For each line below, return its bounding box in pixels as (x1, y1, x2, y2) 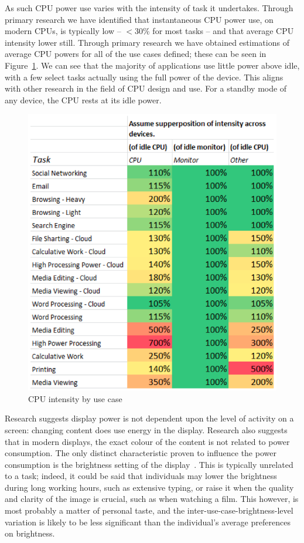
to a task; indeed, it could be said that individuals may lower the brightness (5, 470, 277, 482)
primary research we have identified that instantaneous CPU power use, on (5, 13, 274, 25)
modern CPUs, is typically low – (5, 25, 121, 37)
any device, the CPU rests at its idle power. (5, 93, 162, 106)
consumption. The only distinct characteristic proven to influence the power (5, 447, 276, 459)
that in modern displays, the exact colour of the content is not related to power (5, 435, 290, 447)
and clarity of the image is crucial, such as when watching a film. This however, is (5, 493, 299, 505)
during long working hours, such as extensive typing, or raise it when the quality (5, 481, 294, 493)
